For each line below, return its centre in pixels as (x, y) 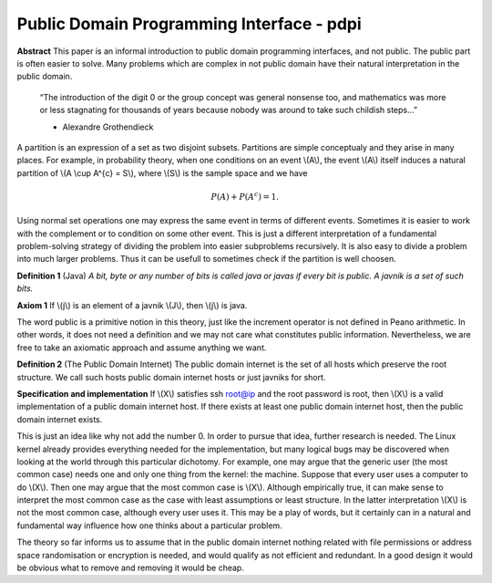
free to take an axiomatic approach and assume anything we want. (142, 348)
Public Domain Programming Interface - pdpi (189, 24)
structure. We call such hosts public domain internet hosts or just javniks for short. (171, 377)
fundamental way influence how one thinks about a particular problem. (149, 526)
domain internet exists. (60, 419)
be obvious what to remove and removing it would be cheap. (131, 568)
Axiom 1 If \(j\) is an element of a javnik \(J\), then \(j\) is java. (132, 305)
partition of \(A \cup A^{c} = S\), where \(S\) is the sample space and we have (162, 172)
